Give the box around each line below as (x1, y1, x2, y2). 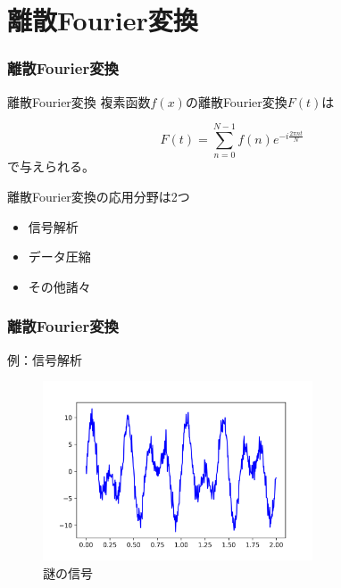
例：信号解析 (7, 350, 82, 369)
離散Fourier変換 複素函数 (7, 92, 151, 111)
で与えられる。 (7, 157, 95, 176)
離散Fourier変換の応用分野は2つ (7, 186, 190, 205)
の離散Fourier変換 (185, 92, 287, 111)
